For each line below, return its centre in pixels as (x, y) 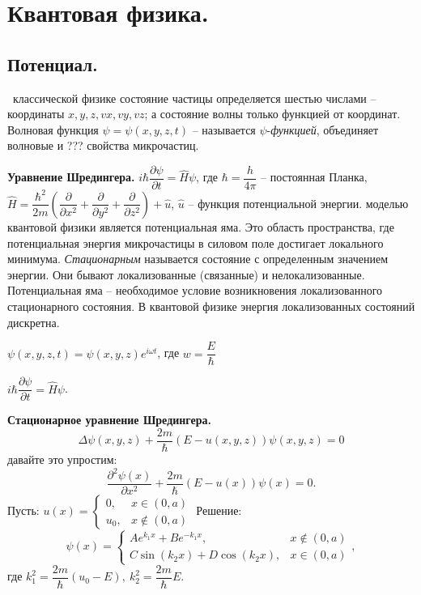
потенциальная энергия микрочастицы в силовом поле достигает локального (196, 242)
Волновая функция (53, 129)
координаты (36, 114)
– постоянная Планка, (314, 177)
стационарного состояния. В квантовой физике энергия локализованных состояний (211, 306)
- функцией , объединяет (323, 129)
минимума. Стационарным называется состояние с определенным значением (198, 259)
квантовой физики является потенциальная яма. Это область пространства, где (201, 226)
